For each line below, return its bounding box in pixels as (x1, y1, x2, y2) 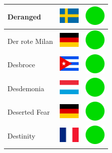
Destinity (7, 131, 35, 141)
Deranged (7, 11, 41, 21)
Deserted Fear (7, 107, 50, 117)
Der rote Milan (7, 35, 53, 46)
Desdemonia (7, 83, 44, 93)
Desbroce (7, 59, 35, 70)
